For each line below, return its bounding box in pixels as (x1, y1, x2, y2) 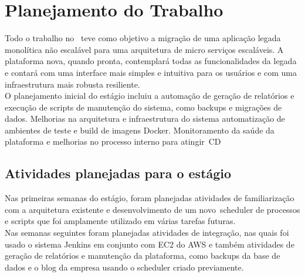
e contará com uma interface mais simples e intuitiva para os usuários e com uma (5, 66, 297, 78)
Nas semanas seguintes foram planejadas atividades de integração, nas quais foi (5, 226, 289, 239)
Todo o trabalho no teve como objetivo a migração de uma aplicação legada (5, 32, 281, 44)
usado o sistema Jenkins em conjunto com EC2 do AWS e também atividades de (5, 238, 294, 250)
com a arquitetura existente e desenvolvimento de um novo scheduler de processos (5, 203, 300, 215)
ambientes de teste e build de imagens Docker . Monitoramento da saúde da (5, 124, 274, 136)
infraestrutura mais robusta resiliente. (5, 78, 140, 90)
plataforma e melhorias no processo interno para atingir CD (5, 135, 221, 148)
